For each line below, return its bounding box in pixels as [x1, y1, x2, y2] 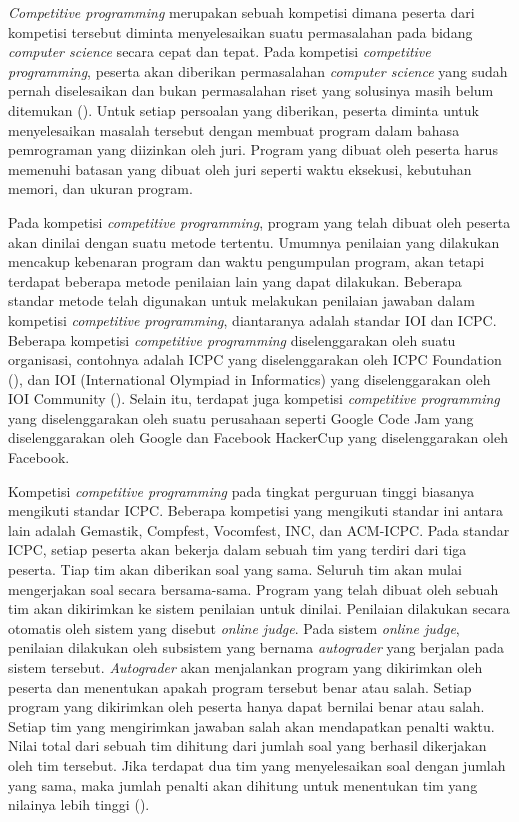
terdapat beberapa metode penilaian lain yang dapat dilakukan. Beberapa [8, 270, 462, 291]
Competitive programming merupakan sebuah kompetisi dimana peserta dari [8, 2, 475, 22]
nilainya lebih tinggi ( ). [8, 794, 150, 815]
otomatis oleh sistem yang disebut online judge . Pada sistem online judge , [8, 617, 460, 638]
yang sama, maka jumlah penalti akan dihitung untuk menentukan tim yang [8, 774, 478, 795]
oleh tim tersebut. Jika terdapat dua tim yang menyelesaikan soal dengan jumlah [8, 754, 506, 775]
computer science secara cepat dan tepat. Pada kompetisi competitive [8, 41, 431, 62]
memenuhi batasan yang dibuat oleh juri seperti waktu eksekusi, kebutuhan [8, 158, 472, 179]
